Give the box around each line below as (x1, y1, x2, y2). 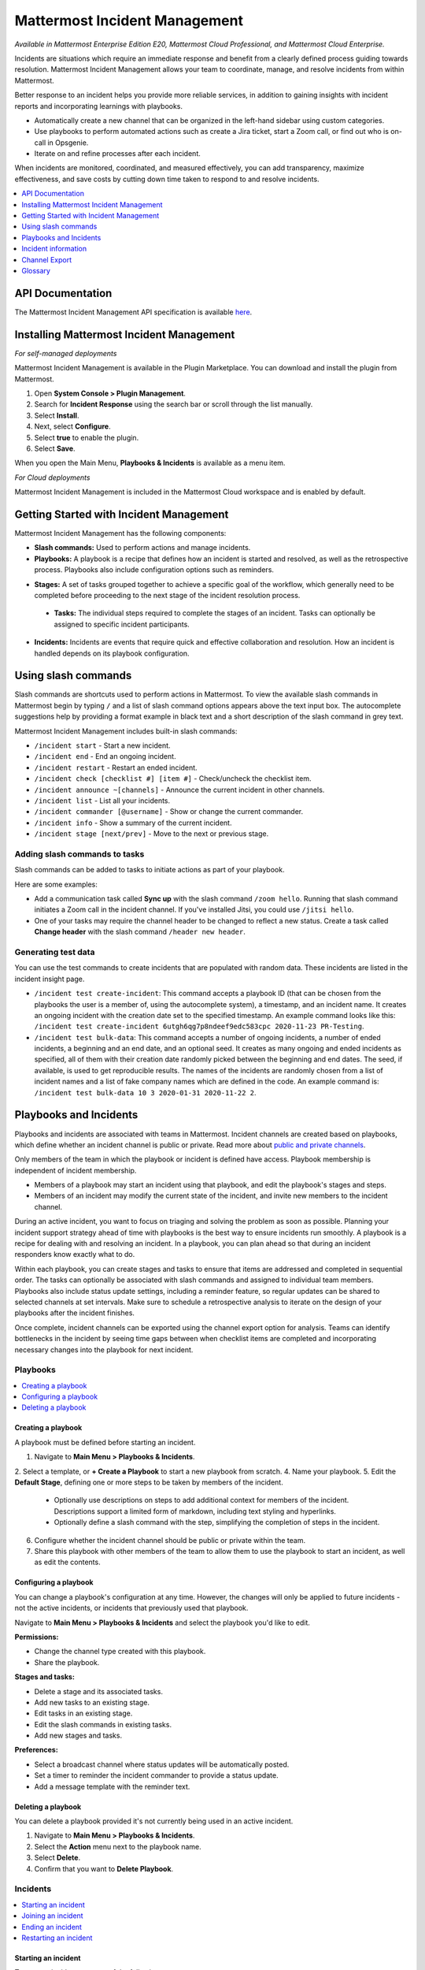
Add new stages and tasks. (34, 1730, 122, 1741)
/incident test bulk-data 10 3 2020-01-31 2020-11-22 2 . (34, 1087, 257, 1097)
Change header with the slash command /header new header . (34, 927, 246, 937)
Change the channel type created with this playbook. (34, 1647, 206, 1656)
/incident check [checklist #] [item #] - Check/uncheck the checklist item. (34, 774, 312, 783)
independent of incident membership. (14, 1165, 137, 1175)
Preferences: (14, 1745, 58, 1755)
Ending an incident (21, 1922, 83, 1931)
